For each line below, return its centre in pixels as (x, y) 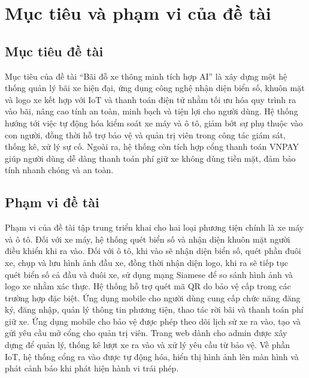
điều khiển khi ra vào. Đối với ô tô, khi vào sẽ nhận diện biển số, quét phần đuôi (153, 251)
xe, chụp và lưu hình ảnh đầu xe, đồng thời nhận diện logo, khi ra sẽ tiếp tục (147, 262)
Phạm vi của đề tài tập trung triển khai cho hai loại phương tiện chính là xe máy (154, 227)
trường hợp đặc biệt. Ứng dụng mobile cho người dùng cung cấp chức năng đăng (153, 297)
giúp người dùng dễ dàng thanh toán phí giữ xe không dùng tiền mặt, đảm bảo (150, 158)
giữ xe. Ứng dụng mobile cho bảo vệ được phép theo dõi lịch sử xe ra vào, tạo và (153, 321)
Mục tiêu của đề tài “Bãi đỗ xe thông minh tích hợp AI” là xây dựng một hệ (146, 76)
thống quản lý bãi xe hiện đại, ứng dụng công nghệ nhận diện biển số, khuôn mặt (155, 88)
